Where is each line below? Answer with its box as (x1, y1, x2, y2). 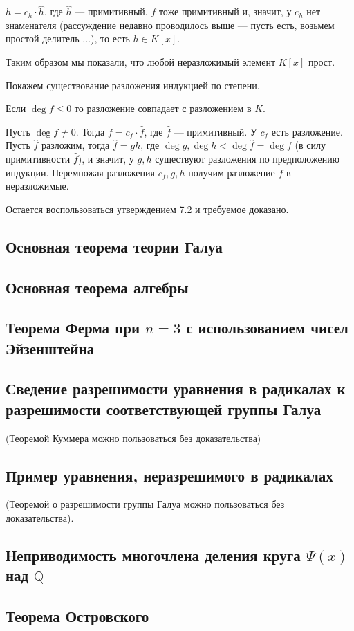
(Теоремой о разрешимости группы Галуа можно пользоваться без (6, 497, 285, 511)
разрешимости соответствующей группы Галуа (6, 398, 322, 419)
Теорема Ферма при (6, 317, 140, 338)
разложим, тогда (41, 138, 110, 152)
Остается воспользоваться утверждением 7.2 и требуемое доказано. (6, 201, 289, 216)
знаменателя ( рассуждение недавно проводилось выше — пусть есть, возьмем (6, 17, 335, 32)
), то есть (91, 31, 130, 46)
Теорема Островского (6, 605, 149, 627)
